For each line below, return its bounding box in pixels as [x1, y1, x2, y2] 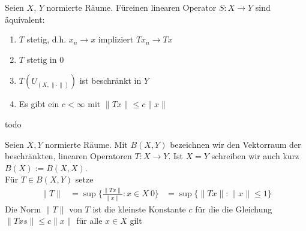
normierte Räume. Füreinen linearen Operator [46, 1, 217, 13]
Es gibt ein [19, 98, 59, 110]
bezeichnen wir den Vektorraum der [170, 138, 301, 150]
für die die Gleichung [195, 202, 272, 215]
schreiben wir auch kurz [211, 150, 299, 162]
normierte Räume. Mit [45, 138, 128, 150]
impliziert [98, 33, 134, 45]
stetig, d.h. [26, 33, 67, 45]
